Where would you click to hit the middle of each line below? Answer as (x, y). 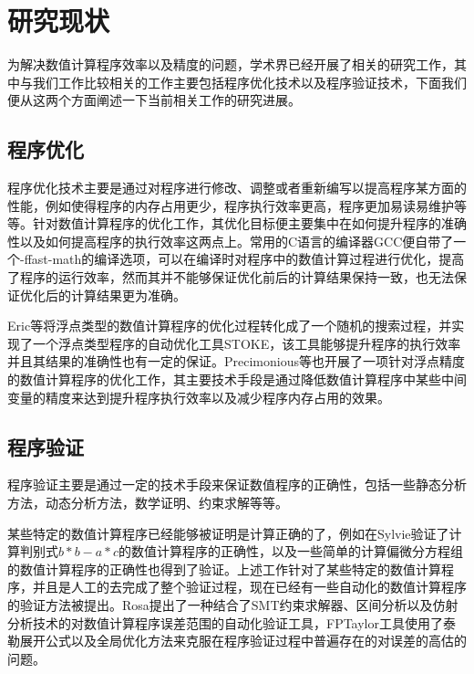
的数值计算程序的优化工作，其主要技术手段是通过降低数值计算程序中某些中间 (237, 379)
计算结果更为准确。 (128, 295)
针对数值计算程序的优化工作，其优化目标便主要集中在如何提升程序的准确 (249, 223)
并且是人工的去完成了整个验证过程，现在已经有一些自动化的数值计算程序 (249, 587)
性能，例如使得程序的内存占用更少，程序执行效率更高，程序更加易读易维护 (231, 205)
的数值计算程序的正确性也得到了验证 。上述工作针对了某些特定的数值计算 (224, 569)
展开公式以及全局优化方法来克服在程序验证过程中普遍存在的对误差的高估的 (243, 641)
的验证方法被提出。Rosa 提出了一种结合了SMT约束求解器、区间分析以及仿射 (233, 605)
